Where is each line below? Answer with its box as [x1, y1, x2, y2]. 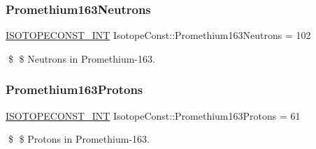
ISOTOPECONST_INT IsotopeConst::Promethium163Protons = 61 [6, 108, 301, 123]
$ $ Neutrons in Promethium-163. [8, 51, 155, 65]
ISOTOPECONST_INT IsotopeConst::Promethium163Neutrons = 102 [6, 28, 311, 42]
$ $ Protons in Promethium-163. [8, 132, 150, 146]
